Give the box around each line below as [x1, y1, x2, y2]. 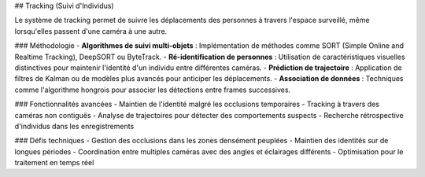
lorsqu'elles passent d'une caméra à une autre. [14, 26, 168, 35]
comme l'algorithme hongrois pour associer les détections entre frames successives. [14, 85, 291, 94]
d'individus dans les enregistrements [14, 121, 135, 131]
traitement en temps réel [14, 158, 94, 168]
